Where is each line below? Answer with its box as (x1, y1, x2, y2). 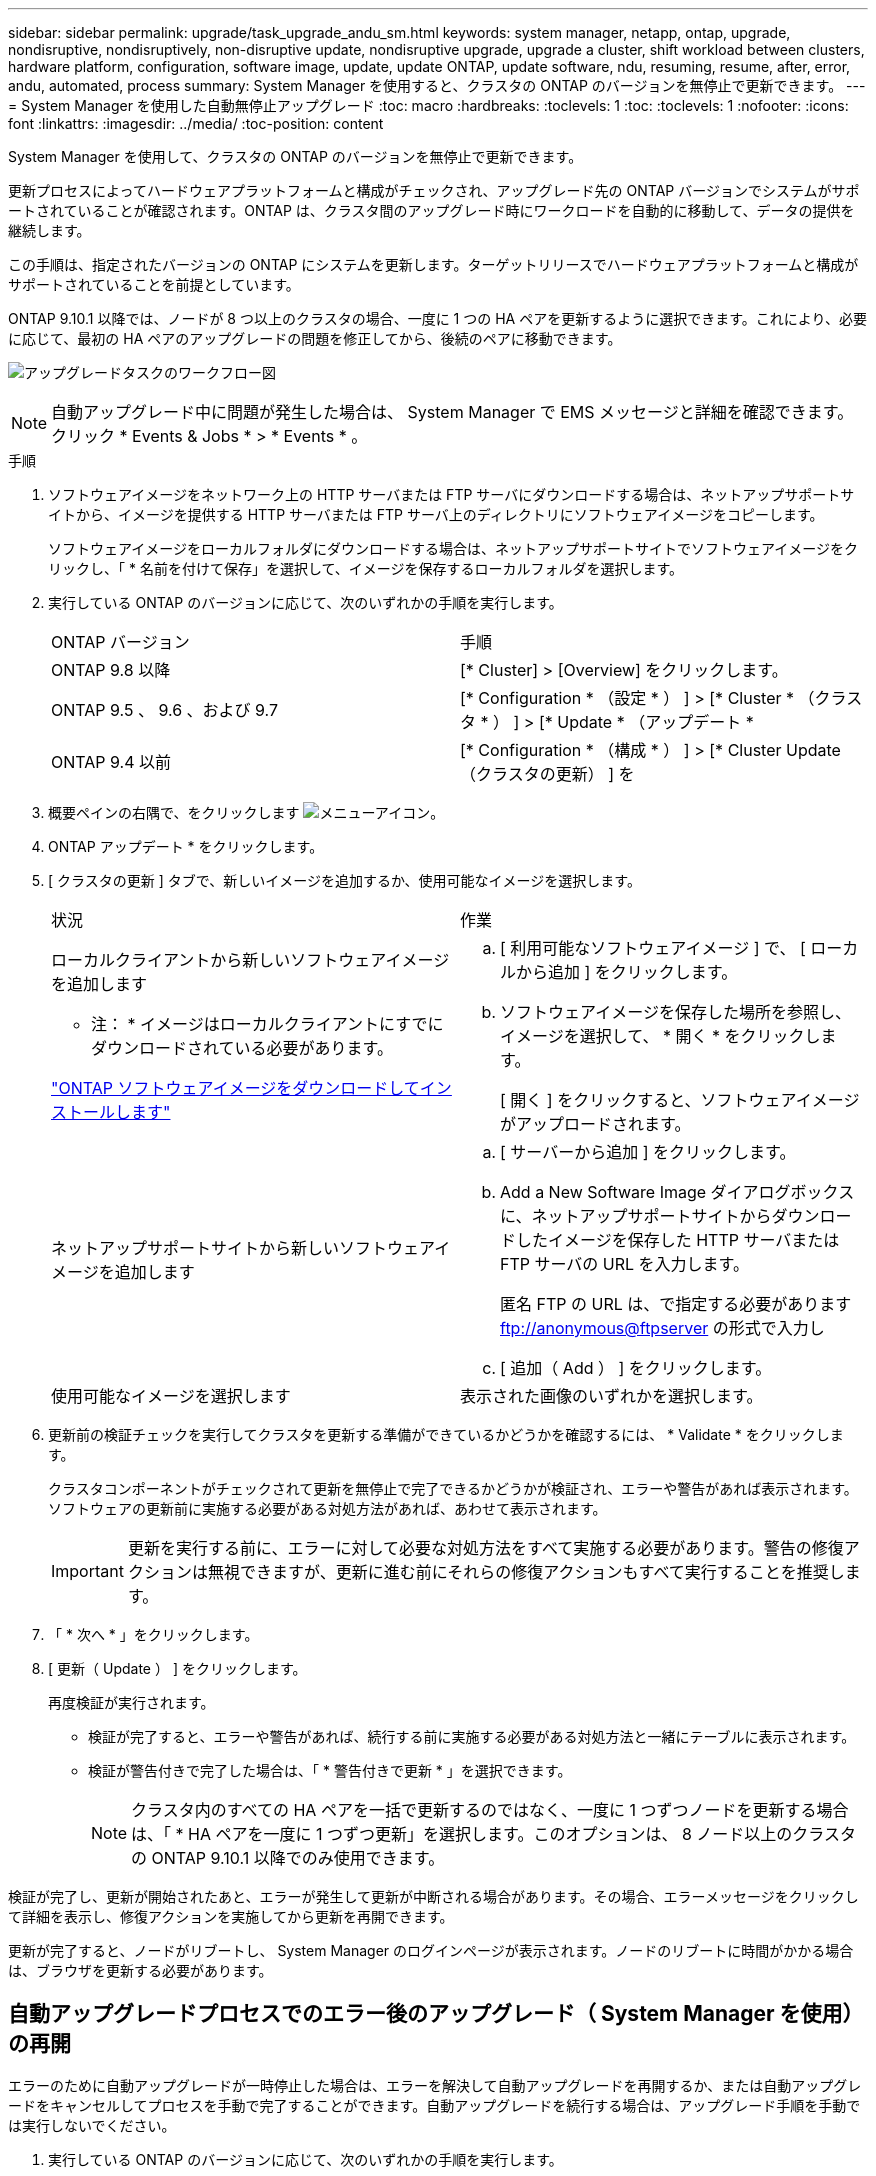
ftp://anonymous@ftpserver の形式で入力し (500, 1318, 825, 1338)
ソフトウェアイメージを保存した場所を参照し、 (500, 1002, 851, 1022)
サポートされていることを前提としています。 (8, 276, 300, 293)
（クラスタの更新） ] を (460, 764, 635, 784)
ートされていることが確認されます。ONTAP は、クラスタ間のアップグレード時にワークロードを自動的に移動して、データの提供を (8, 202, 855, 219)
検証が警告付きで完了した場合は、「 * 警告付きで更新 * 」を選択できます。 (88, 1762, 572, 1779)
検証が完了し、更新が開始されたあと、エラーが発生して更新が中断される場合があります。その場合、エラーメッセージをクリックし (8, 1888, 859, 1905)
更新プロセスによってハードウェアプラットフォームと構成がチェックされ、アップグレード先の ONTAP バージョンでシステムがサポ (8, 182, 860, 199)
